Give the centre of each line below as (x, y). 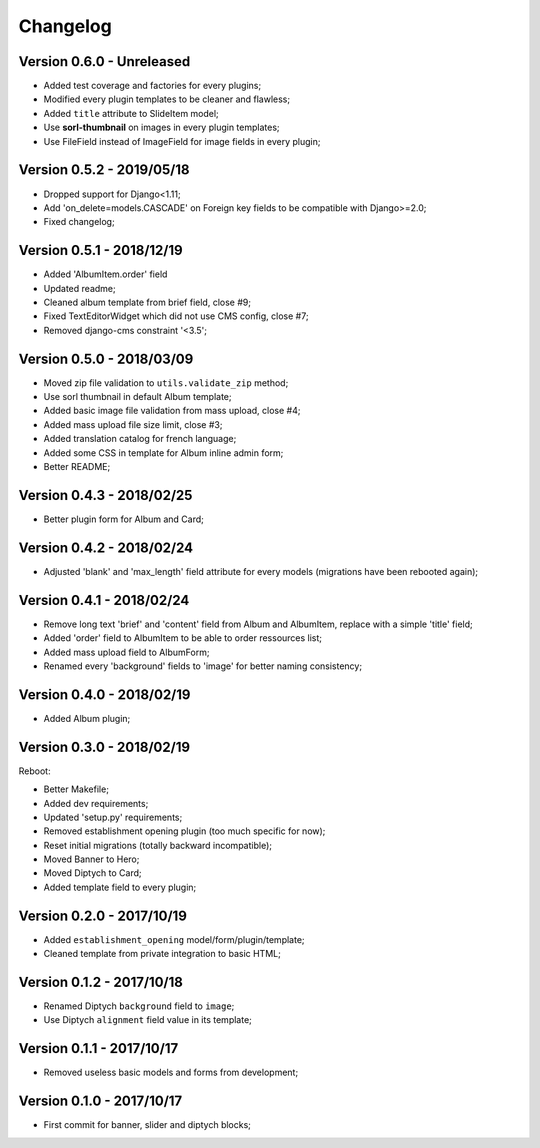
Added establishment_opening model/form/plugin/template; (174, 939)
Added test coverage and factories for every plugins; (152, 86)
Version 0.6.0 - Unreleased (104, 61)
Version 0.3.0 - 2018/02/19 (104, 746)
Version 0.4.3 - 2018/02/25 (105, 495)
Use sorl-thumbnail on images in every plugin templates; (161, 127)
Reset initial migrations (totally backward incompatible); (157, 845)
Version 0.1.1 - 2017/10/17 (98, 1048)
